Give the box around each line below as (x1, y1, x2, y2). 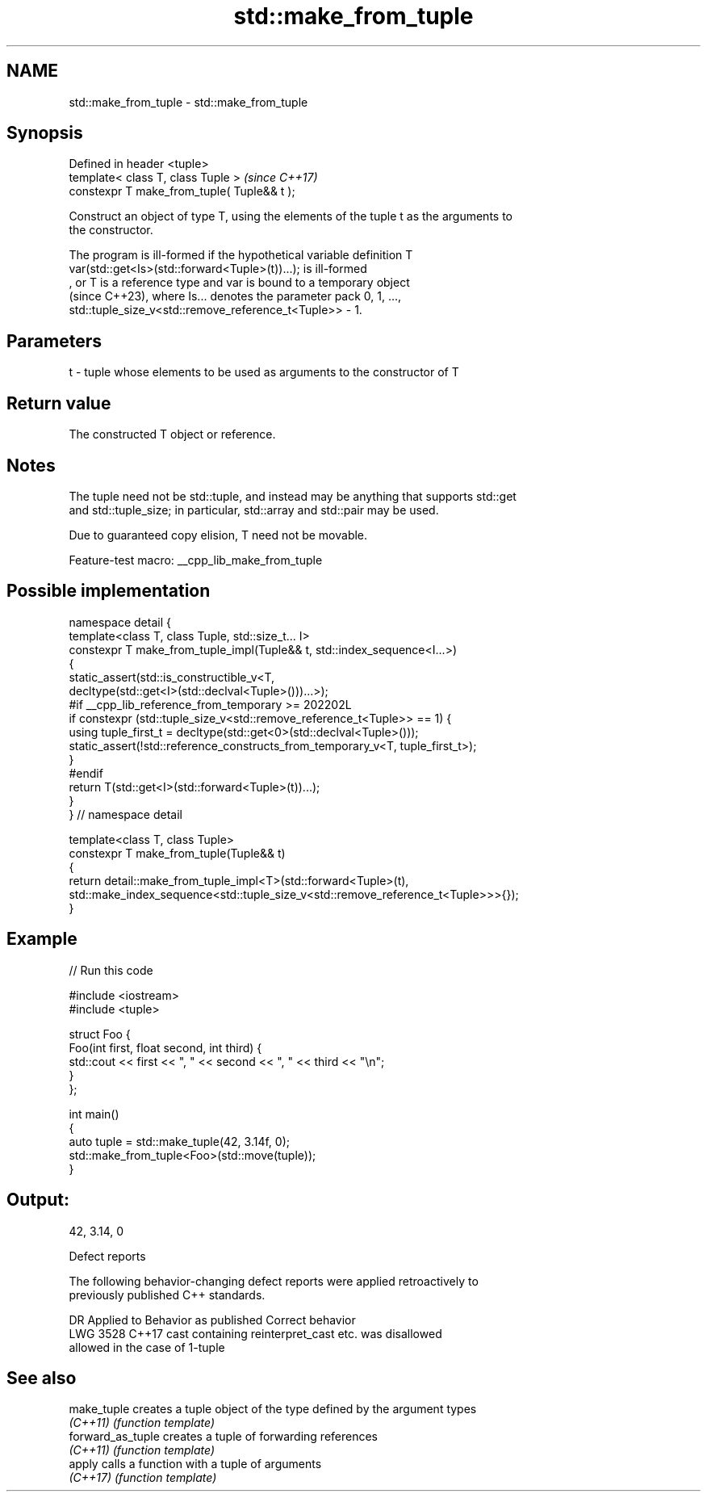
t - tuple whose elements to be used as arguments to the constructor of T (69, 365, 459, 380)
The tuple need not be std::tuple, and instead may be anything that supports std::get (69, 489, 517, 503)
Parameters (6, 330, 102, 351)
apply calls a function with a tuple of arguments (69, 1457, 322, 1471)
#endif (69, 766, 103, 780)
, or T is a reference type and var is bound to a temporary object (69, 275, 410, 290)
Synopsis (6, 123, 83, 144)
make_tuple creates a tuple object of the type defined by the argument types (69, 1402, 477, 1416)
